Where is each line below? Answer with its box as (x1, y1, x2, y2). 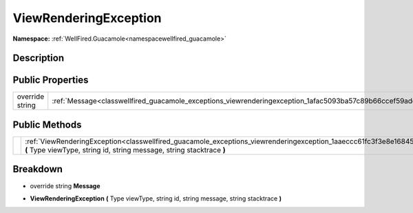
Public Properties (12, 74, 89, 86)
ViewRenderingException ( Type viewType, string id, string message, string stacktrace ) (30, 194, 282, 203)
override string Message (30, 181, 100, 190)
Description (12, 52, 65, 64)
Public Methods (12, 119, 82, 130)
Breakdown (12, 163, 63, 175)
